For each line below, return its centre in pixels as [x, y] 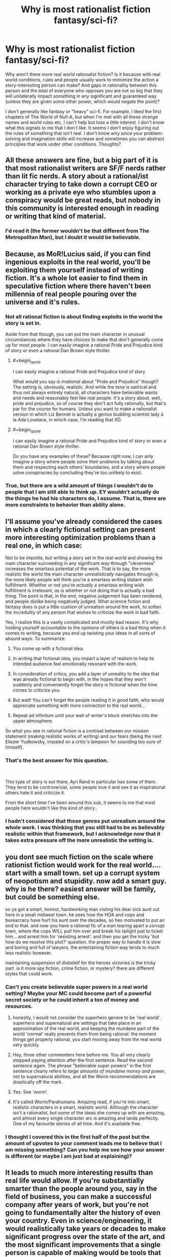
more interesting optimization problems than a [80, 538]
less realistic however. [29, 953]
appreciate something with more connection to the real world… [79, 705]
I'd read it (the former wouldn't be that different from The [77, 231]
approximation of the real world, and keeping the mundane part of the [86, 1028]
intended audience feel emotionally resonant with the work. [75, 664]
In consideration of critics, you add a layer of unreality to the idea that [86, 674]
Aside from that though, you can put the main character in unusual [75, 334]
